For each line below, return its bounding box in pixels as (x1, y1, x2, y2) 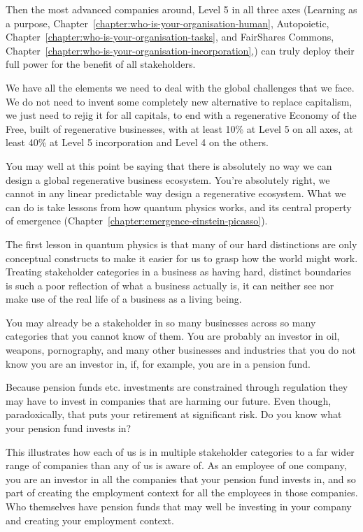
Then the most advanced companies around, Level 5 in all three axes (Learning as (6, 2, 357, 16)
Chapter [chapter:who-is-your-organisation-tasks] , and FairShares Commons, (6, 29, 334, 44)
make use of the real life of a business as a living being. (6, 292, 242, 306)
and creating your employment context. (6, 512, 174, 527)
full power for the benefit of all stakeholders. (6, 57, 196, 71)
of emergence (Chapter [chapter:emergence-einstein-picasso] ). (6, 213, 268, 228)
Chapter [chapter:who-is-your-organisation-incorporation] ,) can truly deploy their (6, 43, 355, 57)
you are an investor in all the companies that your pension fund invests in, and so (6, 471, 356, 486)
